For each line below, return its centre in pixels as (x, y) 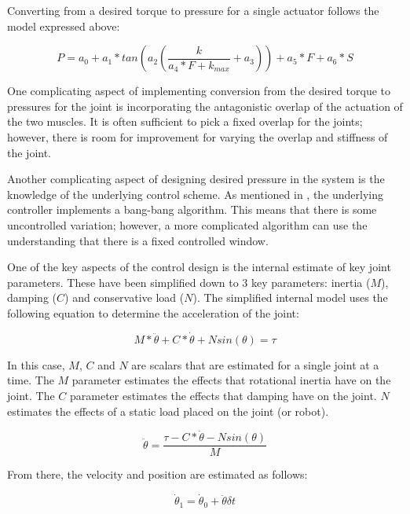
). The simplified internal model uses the (290, 297)
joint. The (31, 395)
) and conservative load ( (124, 297)
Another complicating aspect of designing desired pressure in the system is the (196, 179)
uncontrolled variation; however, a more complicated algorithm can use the (187, 224)
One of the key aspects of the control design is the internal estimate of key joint (199, 267)
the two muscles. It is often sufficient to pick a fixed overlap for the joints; (185, 121)
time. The (31, 380)
